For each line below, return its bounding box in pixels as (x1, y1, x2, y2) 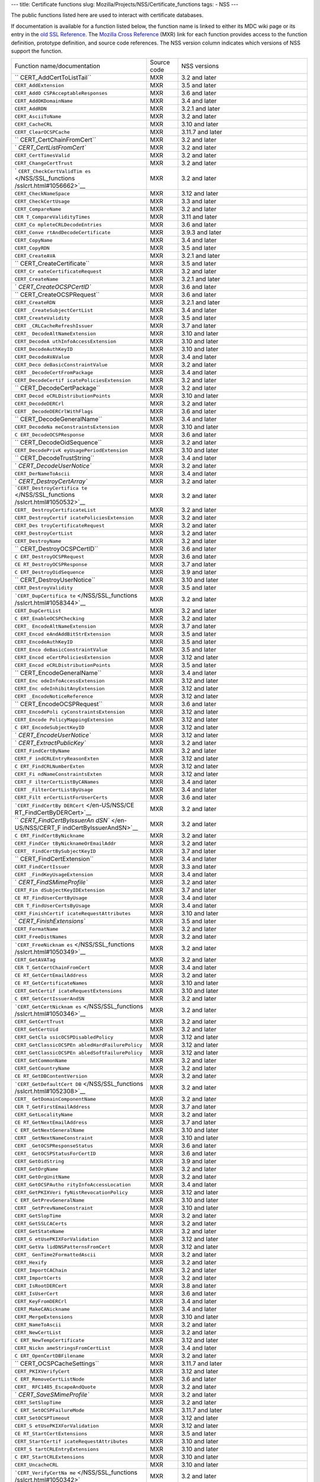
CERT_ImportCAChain (14, 1267, 68, 1273)
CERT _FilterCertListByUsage (14, 786, 94, 793)
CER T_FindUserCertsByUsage (14, 902, 91, 909)
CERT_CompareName (14, 206, 62, 212)
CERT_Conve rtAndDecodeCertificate (14, 229, 111, 235)
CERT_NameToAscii (14, 1321, 62, 1328)
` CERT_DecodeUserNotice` (14, 462, 92, 470)
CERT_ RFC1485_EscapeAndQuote (14, 1384, 96, 1390)
